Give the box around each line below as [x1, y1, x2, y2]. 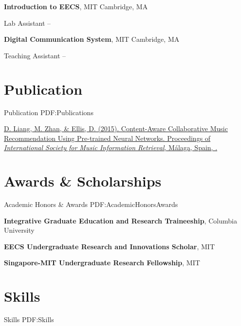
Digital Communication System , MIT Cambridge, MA [4, 34, 180, 44]
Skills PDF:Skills [4, 314, 54, 325]
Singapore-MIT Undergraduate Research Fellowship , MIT [4, 257, 200, 268]
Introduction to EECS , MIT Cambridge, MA [4, 1, 148, 11]
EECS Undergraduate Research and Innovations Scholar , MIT [4, 241, 215, 251]
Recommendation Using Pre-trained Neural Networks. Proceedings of [4, 133, 211, 143]
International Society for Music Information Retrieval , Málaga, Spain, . [4, 142, 218, 153]
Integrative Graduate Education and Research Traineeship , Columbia [4, 215, 237, 225]
